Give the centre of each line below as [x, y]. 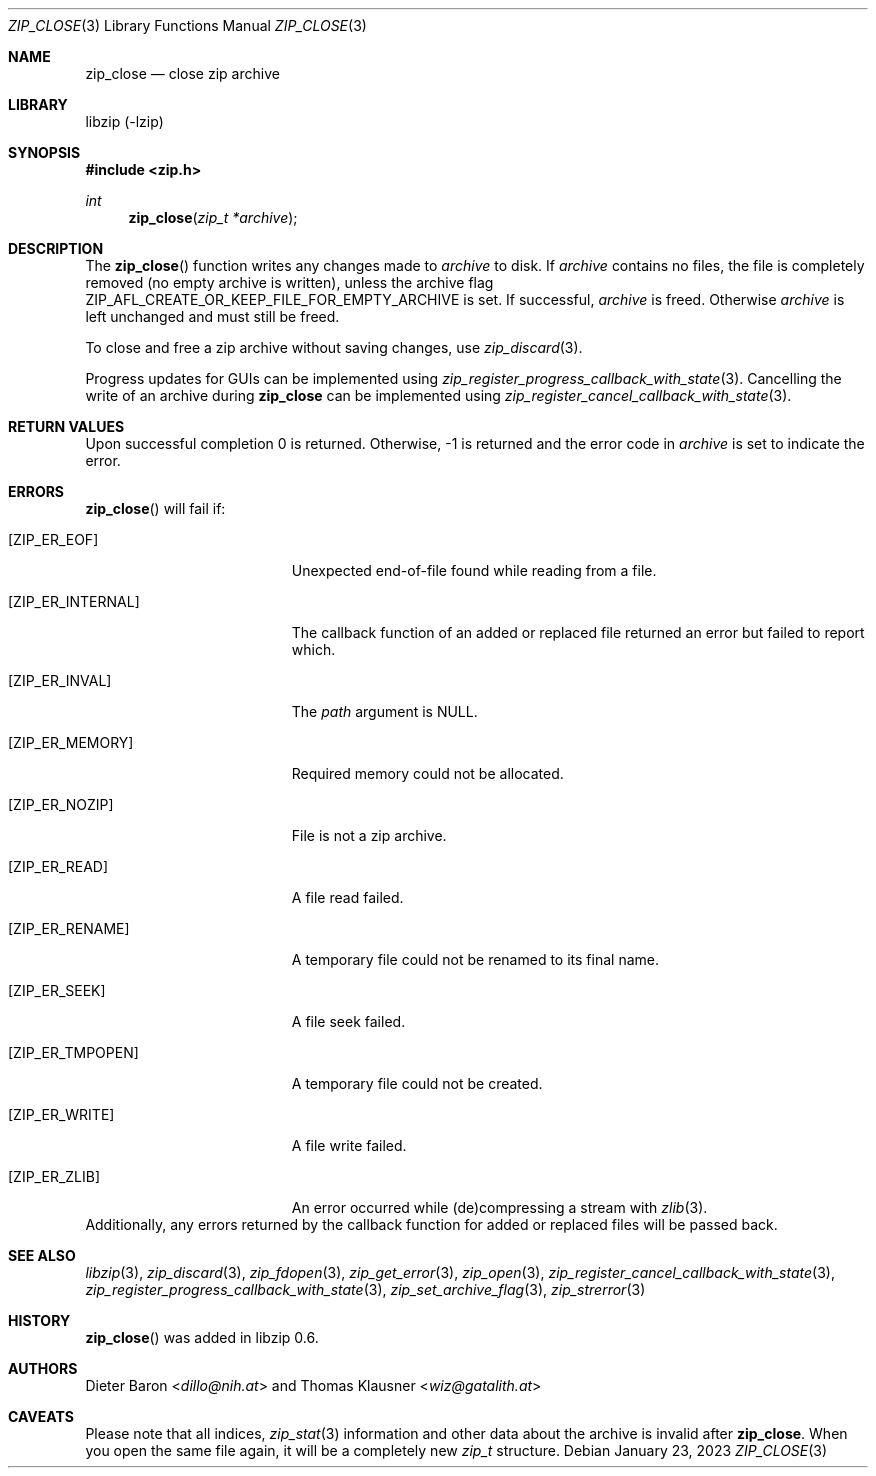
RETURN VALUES [66, 426]
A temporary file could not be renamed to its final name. [475, 959]
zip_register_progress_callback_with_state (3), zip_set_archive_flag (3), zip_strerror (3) [365, 1289]
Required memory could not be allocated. [427, 773]
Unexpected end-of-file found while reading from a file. [474, 570]
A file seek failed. [348, 1021]
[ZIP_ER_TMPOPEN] [73, 1052]
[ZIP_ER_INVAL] [60, 680]
